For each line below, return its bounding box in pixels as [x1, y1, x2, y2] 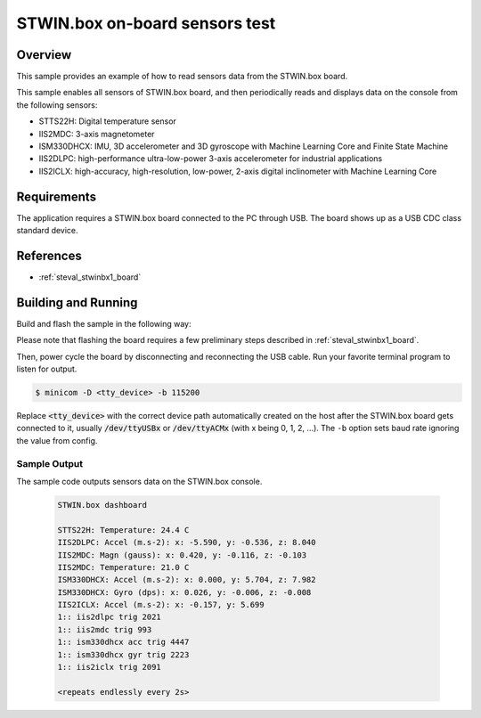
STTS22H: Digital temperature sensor [38, 116, 177, 126]
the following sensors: [16, 99, 98, 110]
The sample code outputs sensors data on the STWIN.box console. [16, 476, 263, 486]
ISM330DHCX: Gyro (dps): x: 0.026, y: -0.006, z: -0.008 [57, 587, 312, 597]
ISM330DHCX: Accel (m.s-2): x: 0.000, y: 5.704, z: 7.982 [57, 575, 316, 585]
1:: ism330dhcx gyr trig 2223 [57, 649, 190, 659]
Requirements [16, 189, 97, 204]
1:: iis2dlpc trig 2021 [57, 612, 162, 623]
